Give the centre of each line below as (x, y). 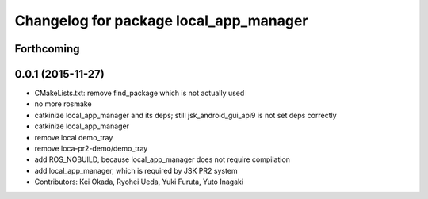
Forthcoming (47, 49)
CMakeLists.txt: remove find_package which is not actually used (139, 93)
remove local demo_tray (74, 137)
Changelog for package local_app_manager (161, 21)
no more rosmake (63, 104)
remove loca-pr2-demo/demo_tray (91, 149)
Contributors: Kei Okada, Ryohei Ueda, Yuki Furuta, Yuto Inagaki (139, 182)
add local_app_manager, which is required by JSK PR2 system (136, 170)
